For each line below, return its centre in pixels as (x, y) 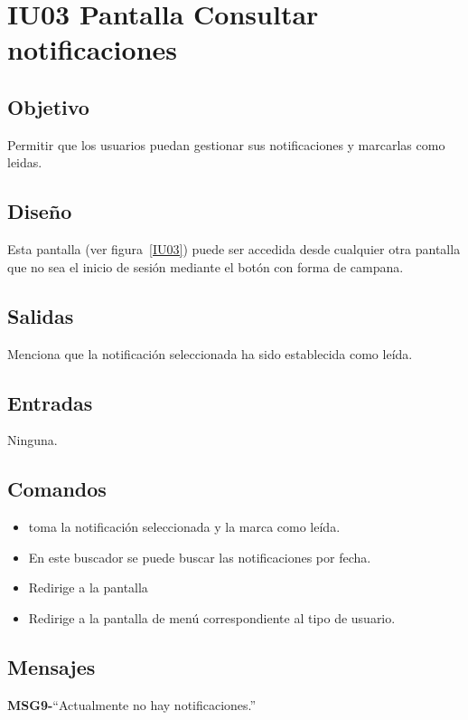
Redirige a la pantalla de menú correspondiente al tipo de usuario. (212, 617)
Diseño (40, 211)
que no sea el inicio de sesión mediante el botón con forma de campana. (206, 266)
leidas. (25, 162)
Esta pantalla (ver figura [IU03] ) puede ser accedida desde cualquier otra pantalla (234, 249)
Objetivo (48, 106)
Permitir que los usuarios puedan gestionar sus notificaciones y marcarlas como (226, 144)
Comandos (57, 489)
